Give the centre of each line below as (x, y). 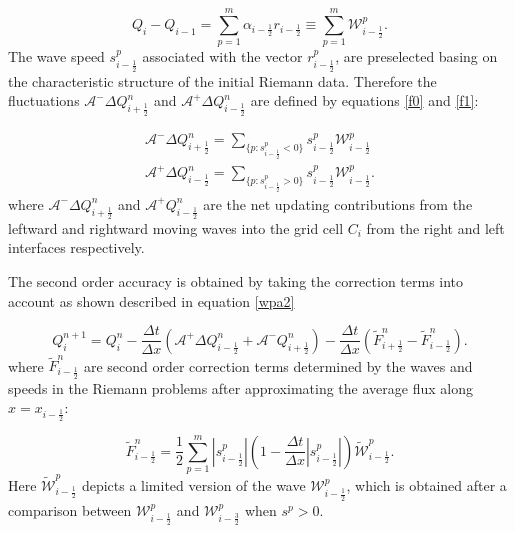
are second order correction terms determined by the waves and (278, 365)
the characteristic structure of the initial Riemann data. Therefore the (222, 80)
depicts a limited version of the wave (193, 484)
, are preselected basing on (416, 56)
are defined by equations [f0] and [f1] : (364, 100)
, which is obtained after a (426, 484)
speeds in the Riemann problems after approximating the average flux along (240, 387)
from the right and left (435, 227)
